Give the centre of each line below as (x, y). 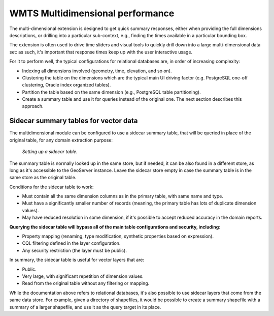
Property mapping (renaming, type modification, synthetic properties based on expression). (118, 236)
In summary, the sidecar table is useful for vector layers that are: (77, 260)
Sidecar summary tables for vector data (74, 121)
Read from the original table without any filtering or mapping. (86, 283)
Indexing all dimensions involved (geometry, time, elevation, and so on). (97, 71)
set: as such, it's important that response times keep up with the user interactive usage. (101, 52)
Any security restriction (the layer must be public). (74, 250)
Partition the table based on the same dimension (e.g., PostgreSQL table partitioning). (112, 92)
